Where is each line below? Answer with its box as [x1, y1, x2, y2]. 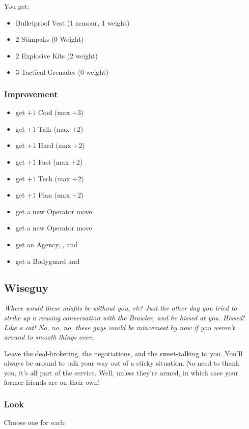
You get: [4, 1, 29, 11]
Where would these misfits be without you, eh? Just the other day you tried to [4, 303, 237, 313]
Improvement [4, 87, 58, 100]
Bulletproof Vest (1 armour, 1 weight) [15, 17, 130, 28]
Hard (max [38, 140, 71, 150]
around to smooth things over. [4, 332, 94, 342]
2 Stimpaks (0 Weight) [15, 34, 84, 44]
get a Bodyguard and [15, 256, 80, 266]
